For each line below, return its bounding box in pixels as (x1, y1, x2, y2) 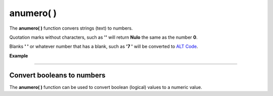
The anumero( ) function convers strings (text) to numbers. (9, 25, 133, 31)
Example (9, 53, 28, 59)
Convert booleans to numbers (9, 71, 106, 79)
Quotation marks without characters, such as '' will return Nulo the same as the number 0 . (9, 34, 198, 40)
